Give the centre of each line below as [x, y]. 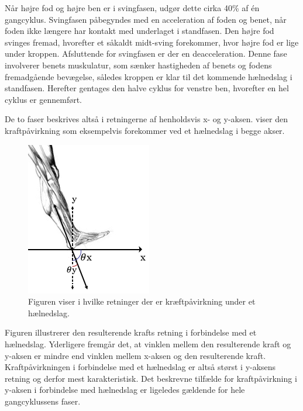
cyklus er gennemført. [43, 99]
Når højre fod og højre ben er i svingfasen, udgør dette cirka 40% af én [132, 8]
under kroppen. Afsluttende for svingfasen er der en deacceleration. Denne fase [146, 53]
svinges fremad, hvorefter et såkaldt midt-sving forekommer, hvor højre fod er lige [152, 42]
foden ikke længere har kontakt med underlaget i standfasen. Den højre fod [140, 31]
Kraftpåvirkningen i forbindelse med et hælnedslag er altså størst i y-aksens [140, 367]
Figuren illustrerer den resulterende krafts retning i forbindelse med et [131, 332]
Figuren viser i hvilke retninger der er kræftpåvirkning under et [142, 301]
